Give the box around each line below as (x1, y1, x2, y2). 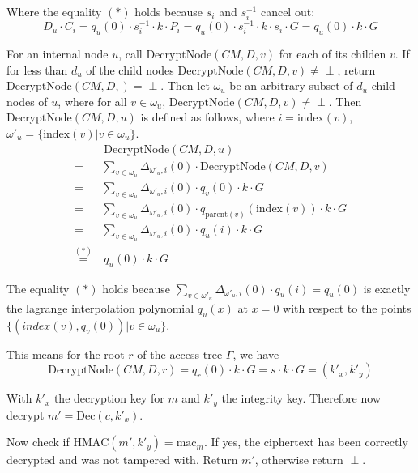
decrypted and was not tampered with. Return (6, 451, 238, 468)
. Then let (160, 77, 210, 94)
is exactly (363, 279, 411, 296)
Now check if (6, 433, 70, 450)
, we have (232, 345, 279, 362)
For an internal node (6, 45, 109, 62)
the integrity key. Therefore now (221, 390, 381, 407)
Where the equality (6, 3, 102, 19)
